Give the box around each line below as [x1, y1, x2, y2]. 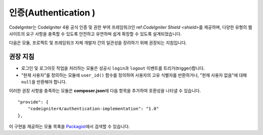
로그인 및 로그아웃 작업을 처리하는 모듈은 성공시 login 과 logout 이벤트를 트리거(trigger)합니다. [21, 66, 205, 71]
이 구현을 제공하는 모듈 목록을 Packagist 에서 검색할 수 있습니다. [9, 123, 130, 129]
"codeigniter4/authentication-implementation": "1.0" [27, 106, 159, 112]
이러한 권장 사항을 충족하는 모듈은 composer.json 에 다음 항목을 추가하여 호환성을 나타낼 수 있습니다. [9, 88, 201, 94]
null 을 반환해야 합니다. [21, 79, 67, 85]
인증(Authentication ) [9, 7, 95, 18]
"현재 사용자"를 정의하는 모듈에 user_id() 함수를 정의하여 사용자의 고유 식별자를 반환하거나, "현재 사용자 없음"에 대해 [21, 72, 247, 78]
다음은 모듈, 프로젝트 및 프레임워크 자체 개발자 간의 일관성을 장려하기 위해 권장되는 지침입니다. [9, 40, 187, 46]
